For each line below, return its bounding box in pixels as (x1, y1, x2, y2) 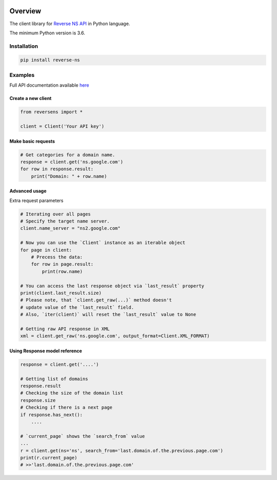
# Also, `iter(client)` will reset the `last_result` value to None (20, 312, 196, 317)
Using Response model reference (9, 348, 82, 354)
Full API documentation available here (9, 82, 89, 88)
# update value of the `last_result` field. (20, 304, 134, 310)
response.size (20, 397, 56, 403)
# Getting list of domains (20, 376, 88, 382)
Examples (9, 71, 35, 78)
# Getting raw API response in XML (20, 326, 110, 332)
